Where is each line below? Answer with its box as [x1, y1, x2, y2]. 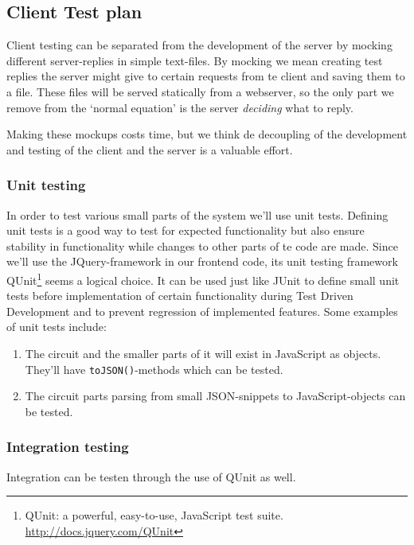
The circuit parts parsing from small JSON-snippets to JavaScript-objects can [25, 387, 406, 404]
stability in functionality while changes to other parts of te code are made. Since [6, 237, 398, 254]
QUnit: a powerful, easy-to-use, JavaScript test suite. [25, 507, 283, 524]
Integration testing [6, 437, 129, 457]
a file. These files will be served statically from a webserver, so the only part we [6, 83, 394, 99]
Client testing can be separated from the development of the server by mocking [6, 37, 393, 53]
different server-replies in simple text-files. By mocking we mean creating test [6, 52, 383, 68]
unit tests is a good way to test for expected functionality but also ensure [6, 222, 365, 239]
